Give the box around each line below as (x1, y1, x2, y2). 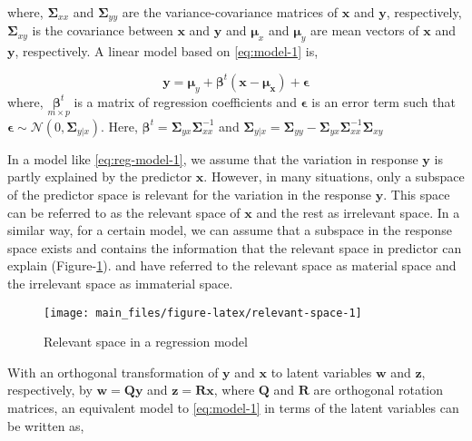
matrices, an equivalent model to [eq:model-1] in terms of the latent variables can (7, 398, 459, 417)
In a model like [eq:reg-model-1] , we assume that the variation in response (7, 149, 418, 168)
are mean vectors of (310, 21, 419, 40)
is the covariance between (32, 21, 173, 40)
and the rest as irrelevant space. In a (256, 202, 460, 221)
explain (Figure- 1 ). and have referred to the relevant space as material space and (7, 256, 457, 275)
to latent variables (270, 362, 372, 381)
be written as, (7, 416, 84, 435)
